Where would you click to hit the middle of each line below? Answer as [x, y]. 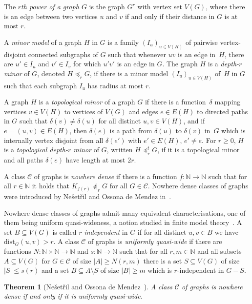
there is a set [163, 260]
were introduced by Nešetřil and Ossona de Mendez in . [88, 196]
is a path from [131, 131]
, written [120, 150]
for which [87, 64]
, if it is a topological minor [199, 150]
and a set [55, 270]
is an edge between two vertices [51, 16]
